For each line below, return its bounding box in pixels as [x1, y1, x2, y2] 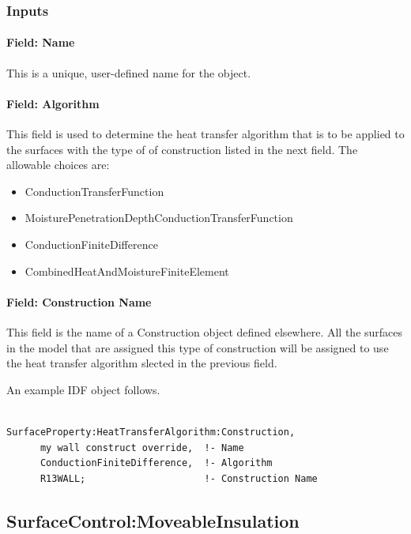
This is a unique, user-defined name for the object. [6, 64, 251, 81]
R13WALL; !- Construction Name [40, 472, 318, 484]
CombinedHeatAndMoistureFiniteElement [25, 262, 229, 279]
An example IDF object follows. [6, 381, 160, 397]
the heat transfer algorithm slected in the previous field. [6, 355, 277, 371]
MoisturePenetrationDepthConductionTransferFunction [25, 209, 293, 226]
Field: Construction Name [6, 293, 152, 310]
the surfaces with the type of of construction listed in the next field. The [6, 141, 358, 157]
